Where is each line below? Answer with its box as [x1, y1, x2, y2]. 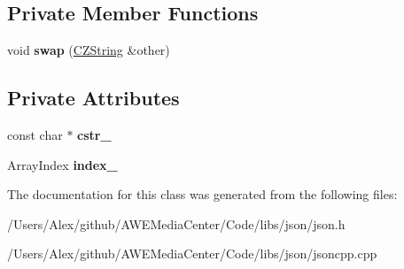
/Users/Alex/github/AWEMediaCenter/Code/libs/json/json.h [7, 214, 346, 233]
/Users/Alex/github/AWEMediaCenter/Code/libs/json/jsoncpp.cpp [7, 244, 377, 263]
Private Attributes [7, 84, 180, 111]
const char [7, 126, 63, 143]
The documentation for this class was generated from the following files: [7, 185, 398, 204]
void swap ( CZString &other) [7, 41, 170, 59]
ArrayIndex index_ [7, 155, 118, 173]
